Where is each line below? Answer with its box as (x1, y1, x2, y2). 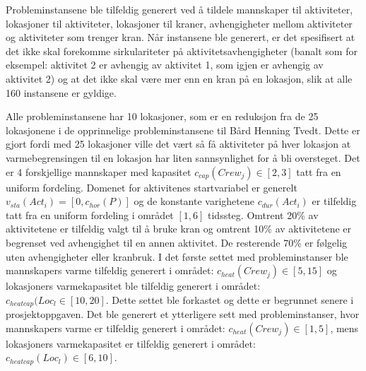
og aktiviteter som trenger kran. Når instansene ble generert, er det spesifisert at (6, 30, 355, 45)
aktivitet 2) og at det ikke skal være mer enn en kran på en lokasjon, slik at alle (6, 71, 353, 86)
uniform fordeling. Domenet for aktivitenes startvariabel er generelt (6, 179, 297, 194)
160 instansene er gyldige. (6, 85, 117, 100)
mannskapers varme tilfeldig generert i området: (6, 263, 214, 278)
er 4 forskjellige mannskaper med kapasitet (6, 164, 191, 179)
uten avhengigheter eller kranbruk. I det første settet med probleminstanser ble (6, 249, 348, 264)
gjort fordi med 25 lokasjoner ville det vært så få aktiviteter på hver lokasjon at (6, 136, 351, 151)
